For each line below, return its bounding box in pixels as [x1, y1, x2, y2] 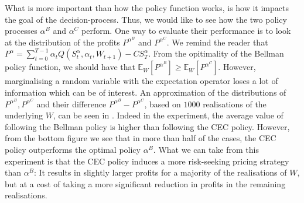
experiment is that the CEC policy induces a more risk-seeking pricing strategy [5, 155, 289, 167]
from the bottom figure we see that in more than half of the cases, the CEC [5, 132, 276, 144]
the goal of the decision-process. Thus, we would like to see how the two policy [5, 13, 287, 25]
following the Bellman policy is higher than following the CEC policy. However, [5, 120, 290, 132]
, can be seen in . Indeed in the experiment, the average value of [53, 109, 283, 121]
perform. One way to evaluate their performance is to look [81, 24, 291, 37]
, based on [144, 97, 181, 110]
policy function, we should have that [5, 61, 135, 73]
